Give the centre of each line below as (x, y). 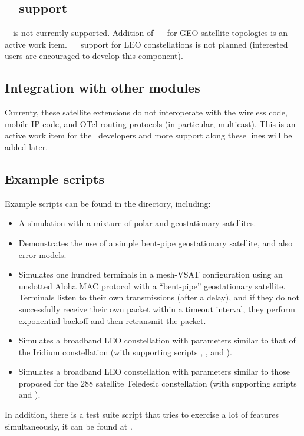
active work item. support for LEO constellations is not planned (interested (146, 44)
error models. (42, 254)
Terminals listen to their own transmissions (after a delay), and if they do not (159, 297)
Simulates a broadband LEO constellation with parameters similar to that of (157, 340)
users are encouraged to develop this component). (94, 56)
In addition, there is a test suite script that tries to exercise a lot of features (142, 414)
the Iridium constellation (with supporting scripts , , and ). (125, 351)
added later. (27, 146)
